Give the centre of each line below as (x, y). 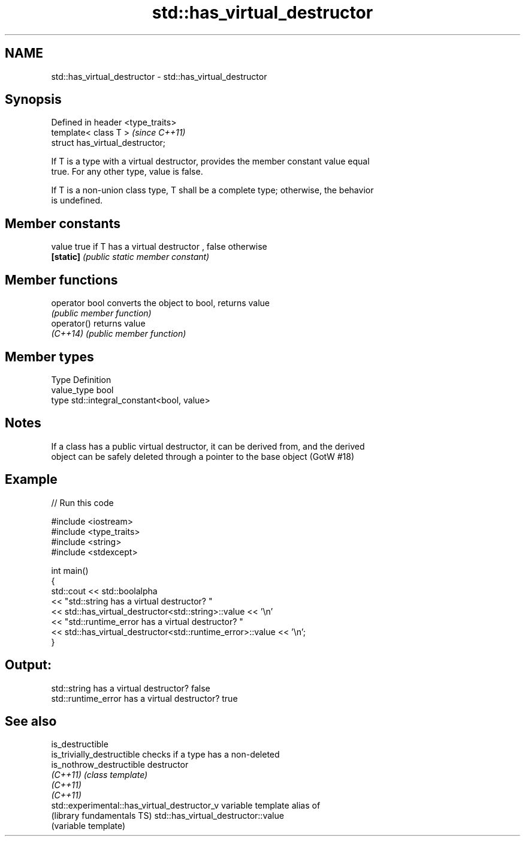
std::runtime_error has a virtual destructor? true (144, 698)
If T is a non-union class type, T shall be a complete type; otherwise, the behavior (212, 190)
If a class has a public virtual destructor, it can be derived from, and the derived (208, 446)
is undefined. (77, 200)
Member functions (61, 280)
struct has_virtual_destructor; (108, 143)
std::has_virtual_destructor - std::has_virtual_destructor (159, 76)
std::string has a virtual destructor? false (131, 688)
